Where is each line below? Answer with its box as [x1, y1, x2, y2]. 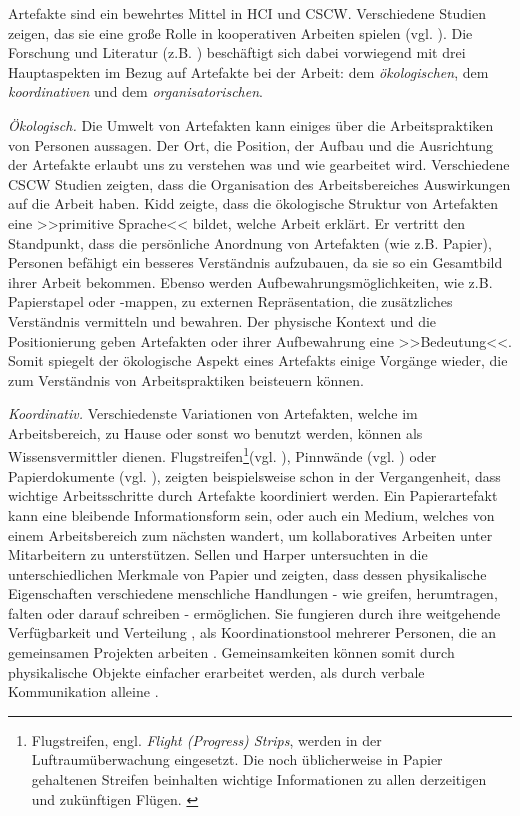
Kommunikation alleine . [8, 681, 159, 702]
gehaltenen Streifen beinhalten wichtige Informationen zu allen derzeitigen [31, 769, 487, 790]
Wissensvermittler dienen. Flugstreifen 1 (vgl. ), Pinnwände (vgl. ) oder [8, 443, 437, 467]
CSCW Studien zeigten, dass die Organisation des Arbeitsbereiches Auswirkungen [8, 173, 511, 194]
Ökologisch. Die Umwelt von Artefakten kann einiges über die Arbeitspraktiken [8, 114, 494, 135]
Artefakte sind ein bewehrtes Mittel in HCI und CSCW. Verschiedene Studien [8, 3, 486, 23]
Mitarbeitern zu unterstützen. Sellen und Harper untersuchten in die [8, 544, 428, 565]
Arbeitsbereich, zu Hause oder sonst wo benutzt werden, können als [8, 422, 423, 443]
